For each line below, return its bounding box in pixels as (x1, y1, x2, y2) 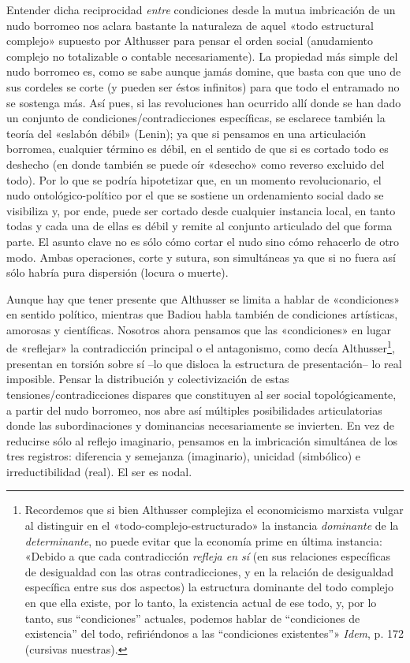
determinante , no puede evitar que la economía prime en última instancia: (24, 532, 382, 549)
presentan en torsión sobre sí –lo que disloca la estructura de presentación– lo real (6, 355, 402, 371)
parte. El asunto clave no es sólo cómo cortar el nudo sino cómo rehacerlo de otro (6, 233, 400, 249)
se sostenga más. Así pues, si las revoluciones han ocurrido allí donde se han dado (6, 94, 401, 110)
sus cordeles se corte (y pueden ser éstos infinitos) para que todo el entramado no (6, 78, 400, 95)
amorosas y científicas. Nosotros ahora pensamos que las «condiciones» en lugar (6, 321, 392, 337)
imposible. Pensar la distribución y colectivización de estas (6, 371, 289, 387)
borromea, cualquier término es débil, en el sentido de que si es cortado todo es (6, 140, 389, 157)
